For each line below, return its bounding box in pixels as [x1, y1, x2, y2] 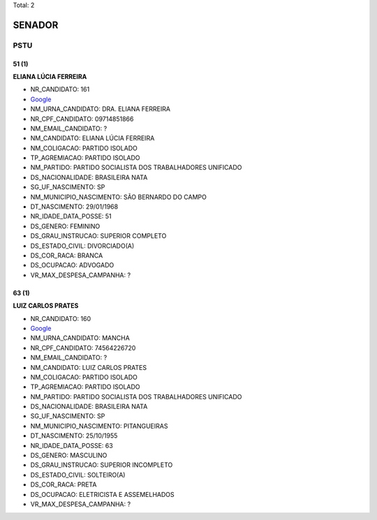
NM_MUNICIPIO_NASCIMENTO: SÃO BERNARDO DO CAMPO [30, 193, 207, 201]
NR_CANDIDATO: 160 [30, 314, 91, 322]
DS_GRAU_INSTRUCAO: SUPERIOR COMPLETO [30, 232, 167, 240]
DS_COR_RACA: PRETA [30, 480, 97, 489]
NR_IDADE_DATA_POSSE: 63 [30, 441, 113, 450]
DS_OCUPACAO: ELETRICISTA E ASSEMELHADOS [30, 490, 175, 498]
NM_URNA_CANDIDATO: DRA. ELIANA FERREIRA [30, 105, 171, 113]
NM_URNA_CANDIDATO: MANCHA [30, 334, 131, 342]
